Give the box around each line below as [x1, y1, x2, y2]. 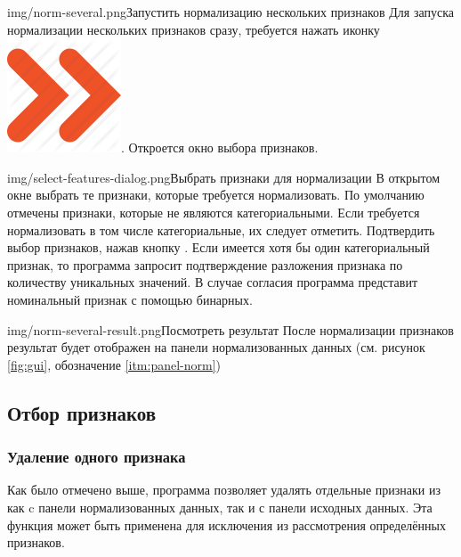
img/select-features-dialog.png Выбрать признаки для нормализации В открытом [7, 168, 441, 186]
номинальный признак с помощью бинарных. [7, 290, 253, 308]
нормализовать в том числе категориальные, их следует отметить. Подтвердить [7, 220, 435, 239]
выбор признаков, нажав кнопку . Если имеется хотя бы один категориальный [7, 238, 430, 257]
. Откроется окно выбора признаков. [121, 138, 319, 157]
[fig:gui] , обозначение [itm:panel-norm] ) [7, 355, 222, 373]
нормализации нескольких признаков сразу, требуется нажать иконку [7, 20, 380, 38]
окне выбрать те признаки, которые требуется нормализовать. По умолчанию [7, 185, 425, 204]
